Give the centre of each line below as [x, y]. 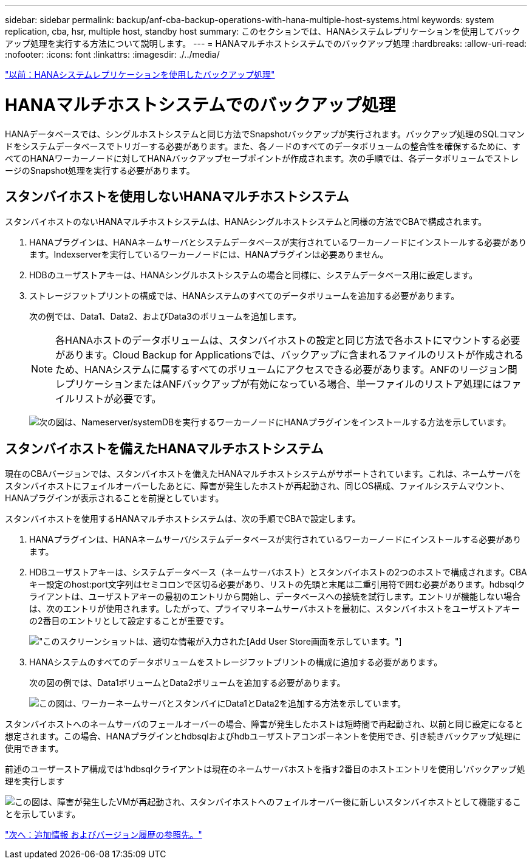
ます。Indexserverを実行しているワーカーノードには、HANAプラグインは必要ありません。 [209, 255]
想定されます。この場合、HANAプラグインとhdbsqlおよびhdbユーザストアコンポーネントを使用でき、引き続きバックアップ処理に [263, 736]
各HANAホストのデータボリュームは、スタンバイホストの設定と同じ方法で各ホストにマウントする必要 [288, 341]
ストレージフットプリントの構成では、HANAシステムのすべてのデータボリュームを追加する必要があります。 [244, 296]
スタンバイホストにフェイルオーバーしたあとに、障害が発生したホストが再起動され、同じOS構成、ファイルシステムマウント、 [257, 486]
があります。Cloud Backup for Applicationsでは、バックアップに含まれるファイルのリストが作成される [290, 355]
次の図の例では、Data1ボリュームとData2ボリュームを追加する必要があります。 [187, 683]
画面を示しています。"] [356, 642]
